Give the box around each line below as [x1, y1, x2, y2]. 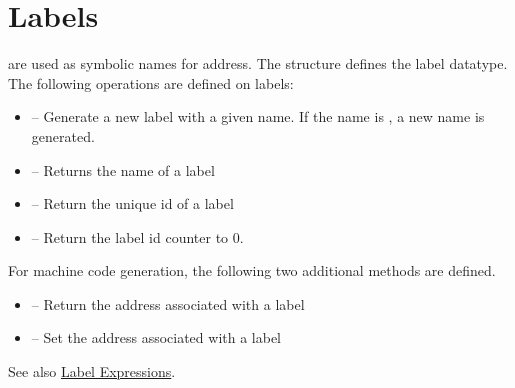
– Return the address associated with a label [31, 293, 305, 314]
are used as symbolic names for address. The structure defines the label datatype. [8, 53, 508, 74]
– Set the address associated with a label [31, 327, 282, 348]
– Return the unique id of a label [31, 193, 234, 214]
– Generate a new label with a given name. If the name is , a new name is [31, 106, 485, 127]
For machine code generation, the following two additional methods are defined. [8, 260, 496, 281]
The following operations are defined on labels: [8, 72, 294, 93]
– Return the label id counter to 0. [31, 226, 244, 247]
